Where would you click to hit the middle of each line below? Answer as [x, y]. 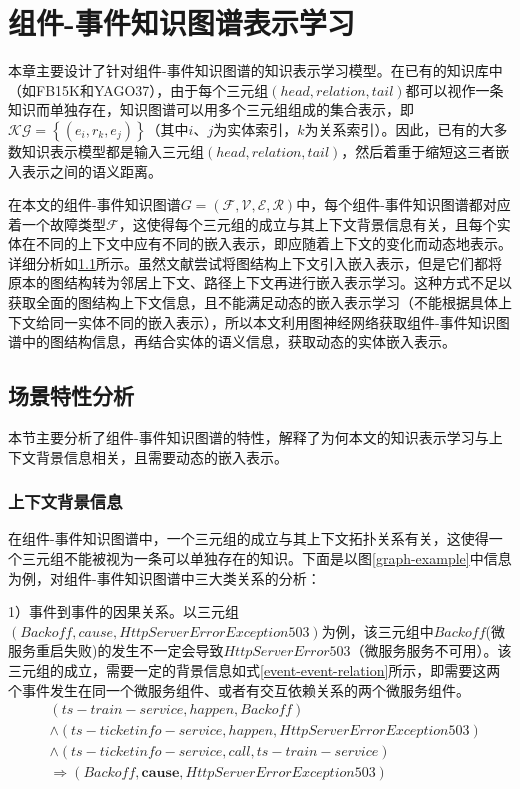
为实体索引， [255, 128]
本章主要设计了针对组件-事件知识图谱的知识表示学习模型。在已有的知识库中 [255, 70]
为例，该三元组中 [377, 630]
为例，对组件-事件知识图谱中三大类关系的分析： [164, 577]
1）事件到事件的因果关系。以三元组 [123, 611]
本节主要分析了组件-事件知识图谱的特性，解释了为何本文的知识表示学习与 [248, 437]
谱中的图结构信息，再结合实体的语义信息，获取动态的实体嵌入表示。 [232, 341]
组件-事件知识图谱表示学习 [181, 22]
